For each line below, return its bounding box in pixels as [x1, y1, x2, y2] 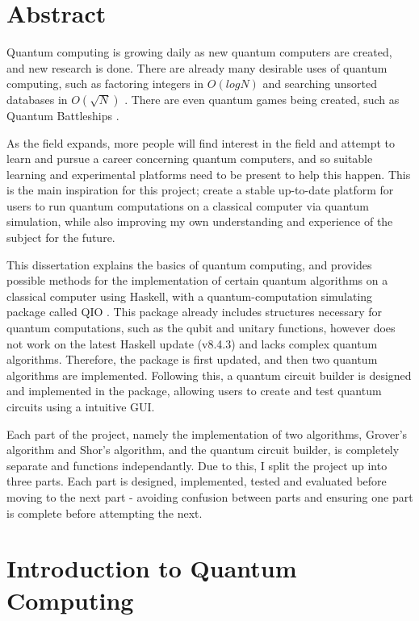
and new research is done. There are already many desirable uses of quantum [6, 59, 388, 76]
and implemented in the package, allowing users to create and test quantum [6, 382, 382, 399]
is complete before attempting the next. [6, 504, 203, 521]
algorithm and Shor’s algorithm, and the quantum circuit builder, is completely [6, 441, 400, 458]
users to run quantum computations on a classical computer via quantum [6, 197, 369, 214]
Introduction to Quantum [6, 552, 297, 585]
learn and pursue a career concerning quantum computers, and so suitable [6, 150, 373, 167]
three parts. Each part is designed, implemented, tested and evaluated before [6, 473, 387, 490]
